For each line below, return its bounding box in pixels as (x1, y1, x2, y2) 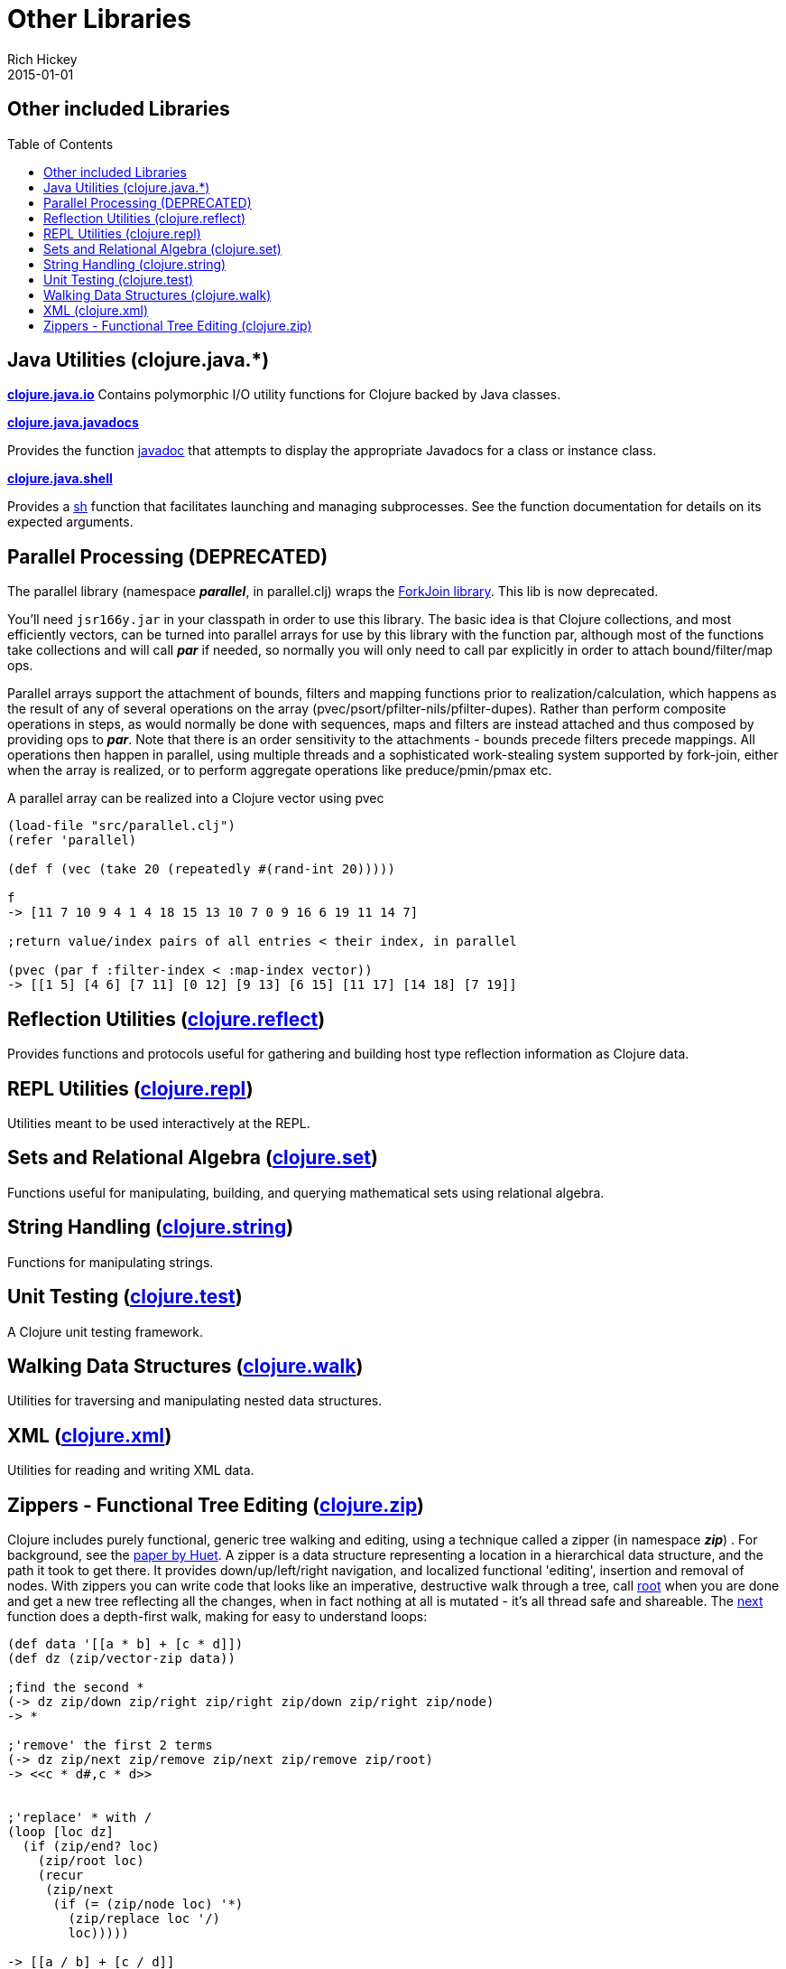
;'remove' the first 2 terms (7, 1738, 213, 1753)
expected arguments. (7, 514, 134, 530)
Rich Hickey (7, 51, 78, 67)
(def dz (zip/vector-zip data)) (7, 1651, 236, 1666)
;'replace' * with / (7, 1810, 153, 1825)
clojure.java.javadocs (7, 415, 139, 431)
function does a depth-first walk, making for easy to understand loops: (7, 1609, 428, 1625)
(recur (37, 1868, 84, 1883)
